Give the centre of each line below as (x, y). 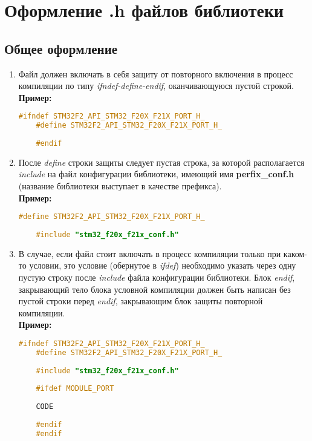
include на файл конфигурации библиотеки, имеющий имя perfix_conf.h (156, 174)
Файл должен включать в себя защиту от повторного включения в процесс (156, 73)
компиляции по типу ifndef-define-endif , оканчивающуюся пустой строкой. (156, 86)
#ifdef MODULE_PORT (75, 389)
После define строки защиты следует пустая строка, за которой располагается (161, 162)
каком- (295, 253)
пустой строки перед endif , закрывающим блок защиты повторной (141, 301)
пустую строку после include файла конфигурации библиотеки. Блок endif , (157, 277)
